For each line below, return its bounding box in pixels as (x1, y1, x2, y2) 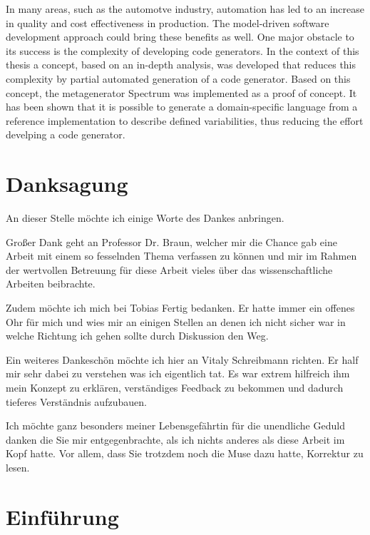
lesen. (6, 459, 30, 474)
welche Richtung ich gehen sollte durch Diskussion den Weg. (6, 328, 269, 343)
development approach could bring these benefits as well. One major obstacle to (6, 29, 354, 44)
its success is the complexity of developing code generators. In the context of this (6, 43, 359, 58)
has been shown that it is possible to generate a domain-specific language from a (6, 99, 358, 114)
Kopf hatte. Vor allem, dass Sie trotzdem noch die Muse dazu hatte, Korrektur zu (6, 446, 364, 461)
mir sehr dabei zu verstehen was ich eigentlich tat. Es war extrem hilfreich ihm (6, 366, 350, 381)
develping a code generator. (6, 127, 125, 142)
